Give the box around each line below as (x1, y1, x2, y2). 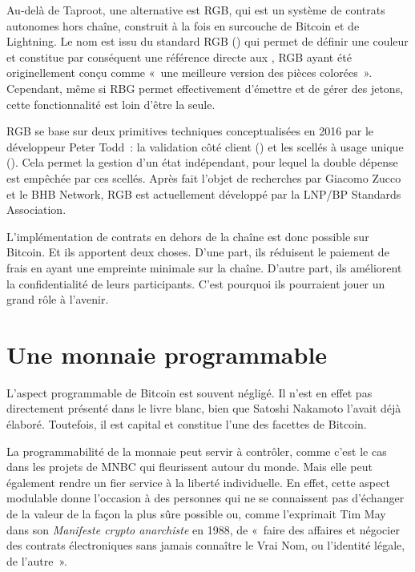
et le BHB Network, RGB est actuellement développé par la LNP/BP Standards (6, 185, 401, 202)
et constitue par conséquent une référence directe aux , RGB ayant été (6, 48, 352, 65)
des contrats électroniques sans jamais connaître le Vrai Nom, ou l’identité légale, (6, 537, 405, 554)
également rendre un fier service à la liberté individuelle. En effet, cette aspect (6, 473, 390, 490)
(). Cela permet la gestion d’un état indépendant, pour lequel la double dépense (6, 154, 398, 171)
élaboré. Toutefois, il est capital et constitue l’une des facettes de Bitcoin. (6, 416, 367, 432)
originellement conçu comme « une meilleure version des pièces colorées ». (6, 64, 373, 81)
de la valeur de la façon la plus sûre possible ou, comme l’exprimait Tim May (6, 505, 386, 522)
